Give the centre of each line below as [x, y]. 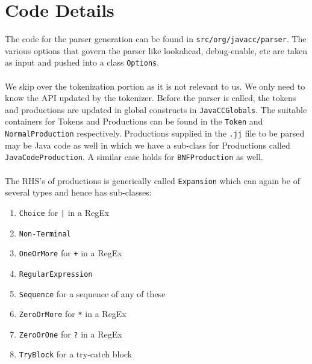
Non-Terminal [45, 234]
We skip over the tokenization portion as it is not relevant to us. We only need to [155, 86]
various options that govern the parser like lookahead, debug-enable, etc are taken [156, 50]
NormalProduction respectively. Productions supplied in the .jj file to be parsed [155, 133]
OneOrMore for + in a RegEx [70, 253]
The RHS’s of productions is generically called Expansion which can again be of [153, 180]
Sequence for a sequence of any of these [92, 293]
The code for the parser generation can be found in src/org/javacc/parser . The [156, 39]
